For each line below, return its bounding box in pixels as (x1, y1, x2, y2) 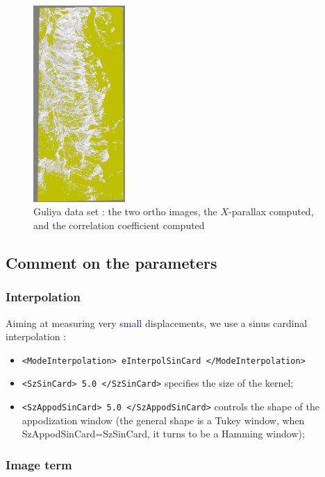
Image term (6, 455, 72, 473)
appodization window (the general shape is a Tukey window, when (22, 412, 305, 427)
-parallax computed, (228, 204, 314, 219)
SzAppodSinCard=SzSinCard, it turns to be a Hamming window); (22, 426, 305, 441)
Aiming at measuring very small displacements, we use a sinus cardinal (6, 315, 308, 330)
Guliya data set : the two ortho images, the (33, 204, 217, 219)
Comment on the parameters (6, 251, 217, 273)
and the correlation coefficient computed (33, 217, 205, 232)
